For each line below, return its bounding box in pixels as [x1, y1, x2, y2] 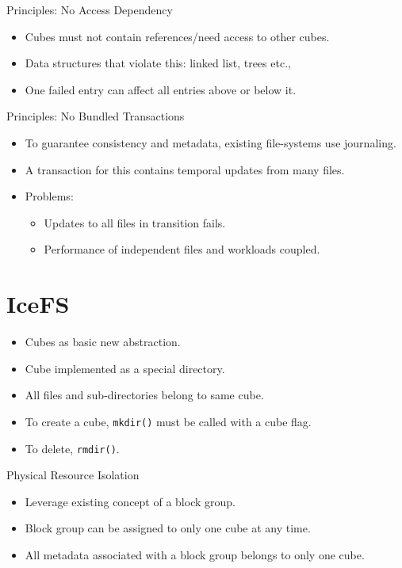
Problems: [25, 188, 74, 204]
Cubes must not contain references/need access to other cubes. [25, 28, 330, 44]
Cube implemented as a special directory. [25, 360, 225, 376]
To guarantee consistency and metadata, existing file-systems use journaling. [25, 134, 396, 151]
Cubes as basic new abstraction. [25, 334, 181, 350]
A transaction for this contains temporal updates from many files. [25, 161, 345, 177]
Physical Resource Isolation [6, 467, 140, 483]
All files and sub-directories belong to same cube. [25, 387, 264, 403]
